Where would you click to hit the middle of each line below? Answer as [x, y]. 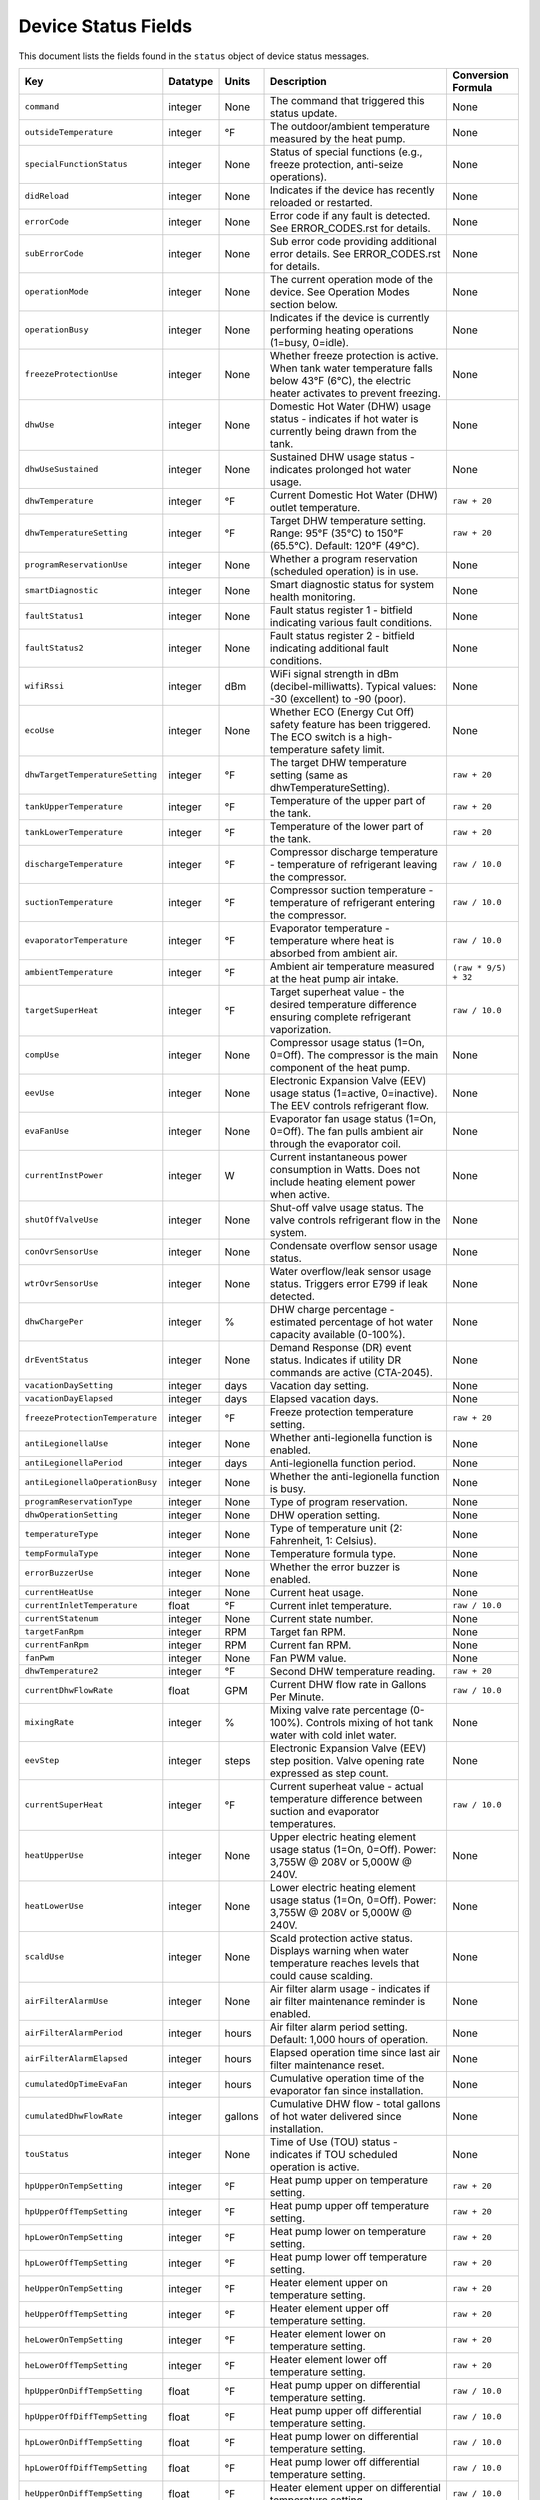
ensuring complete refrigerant [341, 1017]
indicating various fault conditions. [351, 622]
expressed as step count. [329, 1773]
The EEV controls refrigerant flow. [350, 1105]
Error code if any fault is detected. [350, 215]
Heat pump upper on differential [345, 2385]
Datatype [191, 81]
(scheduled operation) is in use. [344, 571]
